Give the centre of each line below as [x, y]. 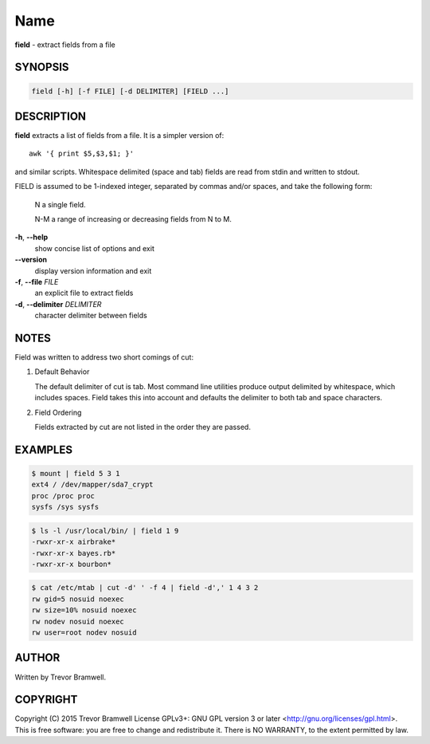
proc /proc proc [63, 496]
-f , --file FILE [37, 281]
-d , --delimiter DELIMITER [58, 304]
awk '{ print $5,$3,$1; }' [82, 154]
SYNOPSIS [42, 67]
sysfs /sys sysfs [65, 507]
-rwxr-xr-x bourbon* [71, 564]
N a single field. [61, 204]
